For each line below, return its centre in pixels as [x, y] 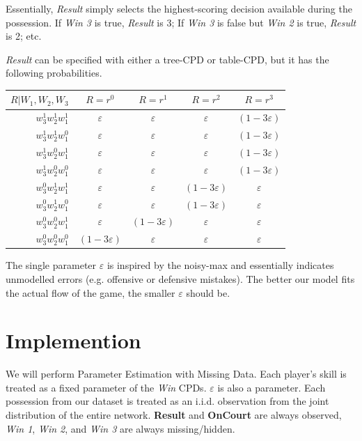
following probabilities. [54, 73]
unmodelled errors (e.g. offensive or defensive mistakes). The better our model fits [180, 278]
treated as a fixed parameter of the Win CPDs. [106, 387]
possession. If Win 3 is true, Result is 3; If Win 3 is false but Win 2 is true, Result [181, 22]
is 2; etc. [24, 36]
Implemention [73, 340]
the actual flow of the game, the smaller [90, 292]
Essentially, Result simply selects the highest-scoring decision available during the [179, 8]
